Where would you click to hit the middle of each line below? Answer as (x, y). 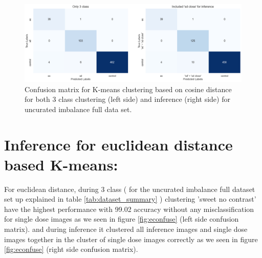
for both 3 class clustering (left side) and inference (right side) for (127, 99)
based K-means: (61, 164)
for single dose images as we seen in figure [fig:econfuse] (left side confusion (122, 219)
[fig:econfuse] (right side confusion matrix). (71, 249)
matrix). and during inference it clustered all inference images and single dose (126, 229)
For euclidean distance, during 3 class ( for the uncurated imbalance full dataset (130, 189)
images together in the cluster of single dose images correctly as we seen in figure (131, 239)
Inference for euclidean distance (118, 144)
